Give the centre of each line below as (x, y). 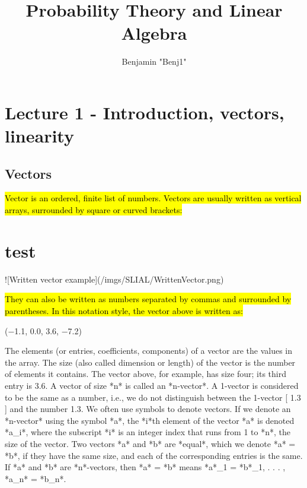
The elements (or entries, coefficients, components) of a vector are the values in (149, 351)
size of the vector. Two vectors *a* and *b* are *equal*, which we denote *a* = (150, 443)
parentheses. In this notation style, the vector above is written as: (124, 310)
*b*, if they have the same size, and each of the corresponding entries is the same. (154, 455)
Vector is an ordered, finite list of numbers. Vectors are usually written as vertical (153, 198)
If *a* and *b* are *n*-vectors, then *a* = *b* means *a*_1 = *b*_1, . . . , (145, 467)
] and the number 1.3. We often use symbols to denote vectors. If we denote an (148, 409)
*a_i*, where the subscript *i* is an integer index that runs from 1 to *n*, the (148, 432)
